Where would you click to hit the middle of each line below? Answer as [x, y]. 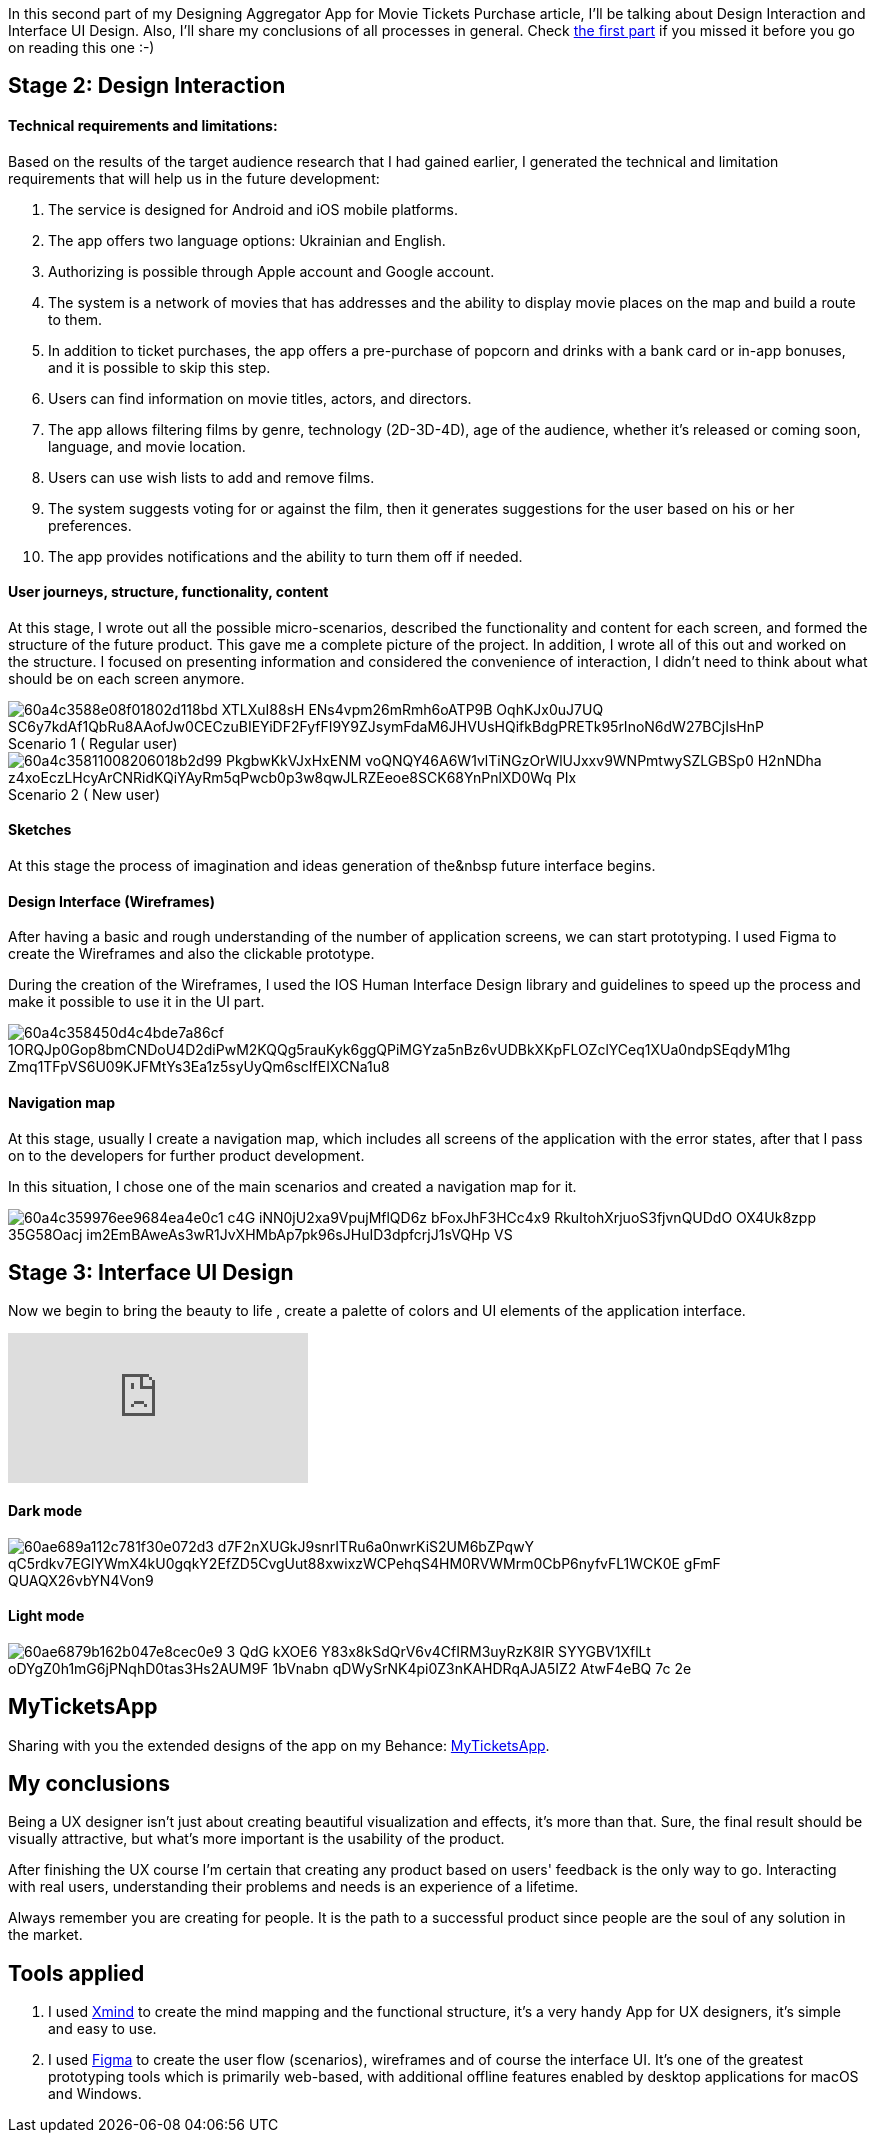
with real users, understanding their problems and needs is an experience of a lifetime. [293, 1887]
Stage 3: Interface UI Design [151, 1272]
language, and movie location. [147, 446]
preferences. [90, 525]
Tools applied [76, 1973]
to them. [75, 319]
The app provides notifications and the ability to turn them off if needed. [285, 556]
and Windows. [95, 2094]
